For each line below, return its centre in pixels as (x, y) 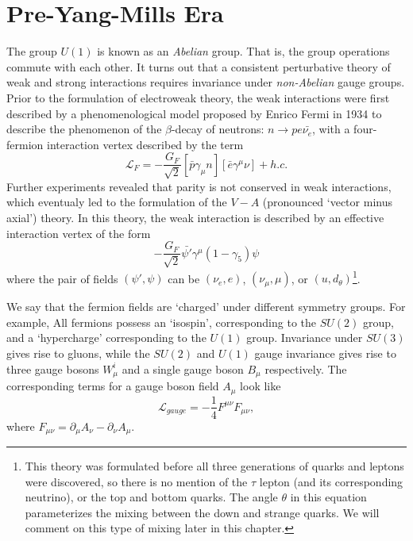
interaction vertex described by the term (145, 144)
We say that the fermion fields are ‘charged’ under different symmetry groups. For (206, 307)
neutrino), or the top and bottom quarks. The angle (151, 497)
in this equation (328, 497)
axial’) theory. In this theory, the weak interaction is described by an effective (195, 217)
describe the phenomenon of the (84, 129)
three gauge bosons (53, 368)
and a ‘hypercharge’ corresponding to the (106, 338)
